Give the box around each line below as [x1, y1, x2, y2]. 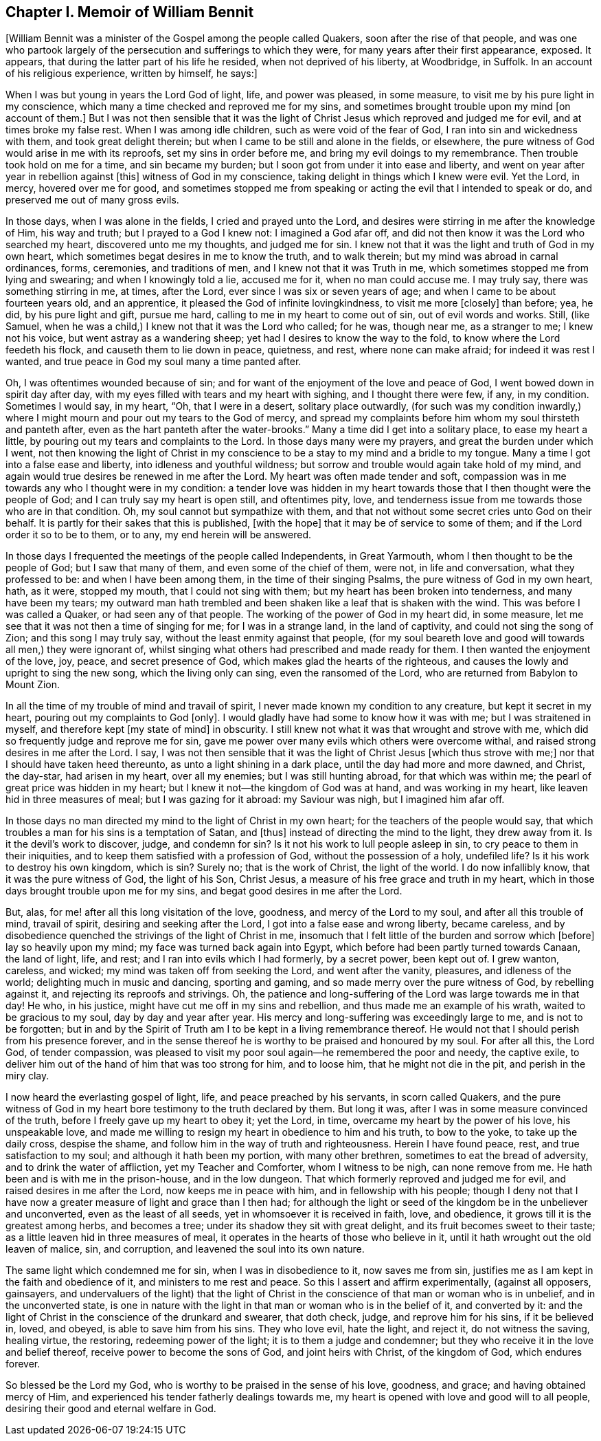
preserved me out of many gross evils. [5, 194, 179, 206]
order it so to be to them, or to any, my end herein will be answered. [5, 529, 311, 541]
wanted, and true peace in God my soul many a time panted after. [5, 355, 302, 368]
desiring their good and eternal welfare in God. [5, 1402, 216, 1415]
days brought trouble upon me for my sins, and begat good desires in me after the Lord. [5, 885, 402, 897]
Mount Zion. [5, 679, 60, 691]
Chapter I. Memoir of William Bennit [5, 3, 254, 21]
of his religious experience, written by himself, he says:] [5, 67, 258, 80]
